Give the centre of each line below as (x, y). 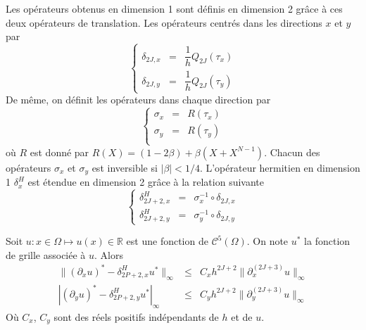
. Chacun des (292, 152)
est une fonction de (167, 241)
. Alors (109, 254)
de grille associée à (46, 254)
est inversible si (125, 167)
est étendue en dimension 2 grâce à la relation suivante (146, 182)
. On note (267, 241)
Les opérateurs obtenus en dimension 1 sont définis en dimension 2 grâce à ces (174, 8)
